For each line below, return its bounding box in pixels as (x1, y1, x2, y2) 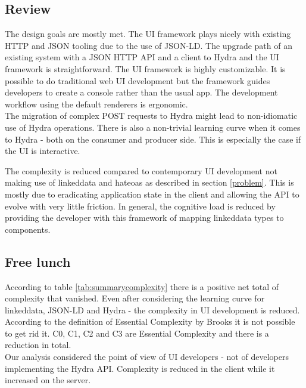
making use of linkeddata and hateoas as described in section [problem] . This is (5, 176, 294, 189)
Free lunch (5, 252, 71, 270)
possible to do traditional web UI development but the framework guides (5, 74, 270, 87)
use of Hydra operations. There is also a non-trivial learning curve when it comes (5, 121, 301, 133)
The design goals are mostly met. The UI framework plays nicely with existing (5, 27, 291, 40)
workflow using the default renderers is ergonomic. (5, 97, 188, 110)
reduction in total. (5, 338, 71, 351)
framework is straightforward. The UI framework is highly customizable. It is (5, 62, 286, 75)
